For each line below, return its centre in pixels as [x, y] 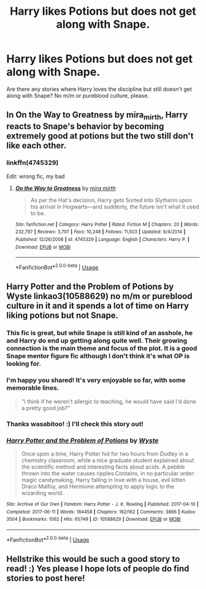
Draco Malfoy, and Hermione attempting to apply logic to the [98, 486]
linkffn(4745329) [32, 163]
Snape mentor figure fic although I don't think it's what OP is [98, 356]
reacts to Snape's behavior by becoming [85, 126]
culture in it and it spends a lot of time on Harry [97, 306]
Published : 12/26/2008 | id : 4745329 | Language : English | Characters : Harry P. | [102, 240]
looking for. [24, 364]
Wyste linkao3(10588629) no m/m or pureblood [99, 296]
